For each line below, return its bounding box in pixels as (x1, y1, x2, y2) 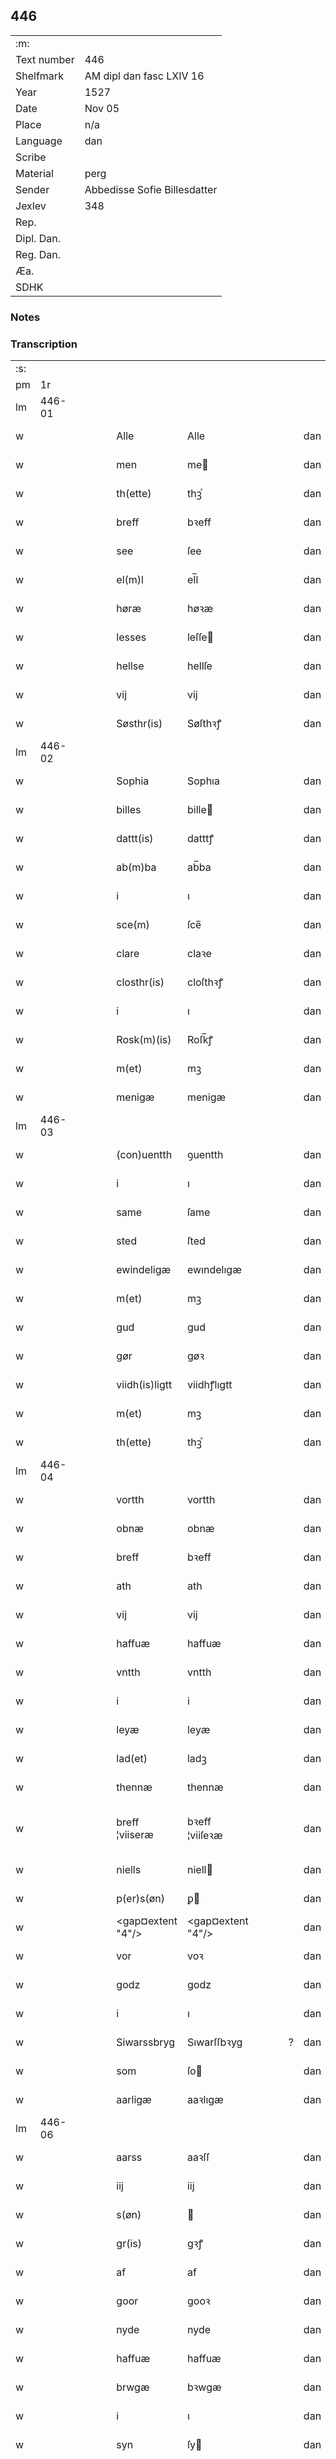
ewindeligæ (116, 1263, 172, 1277)
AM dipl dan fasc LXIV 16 (84, 69, 205, 83)
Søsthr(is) (116, 717, 163, 731)
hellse (116, 659, 145, 673)
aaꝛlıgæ (186, 2093, 224, 2107)
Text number (15, 52, 75, 66)
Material (15, 166, 54, 180)
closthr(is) (116, 975, 165, 989)
